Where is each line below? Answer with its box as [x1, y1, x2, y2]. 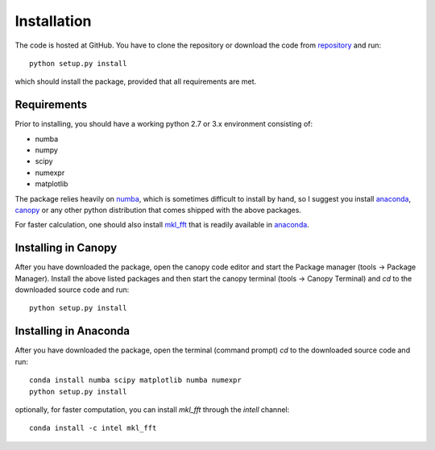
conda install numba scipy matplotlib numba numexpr [29, 376, 242, 385]
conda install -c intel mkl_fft [29, 423, 157, 433]
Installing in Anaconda [14, 324, 130, 338]
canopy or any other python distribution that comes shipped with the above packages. [14, 205, 302, 215]
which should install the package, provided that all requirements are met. [14, 77, 257, 86]
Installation [14, 12, 92, 30]
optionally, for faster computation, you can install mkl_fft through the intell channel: [14, 404, 290, 415]
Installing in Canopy [14, 241, 118, 255]
